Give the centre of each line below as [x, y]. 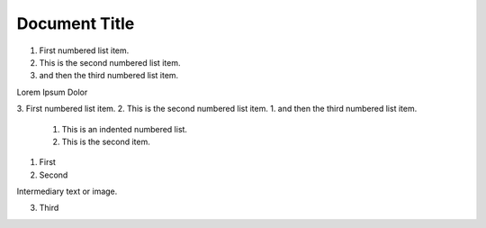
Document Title [76, 23]
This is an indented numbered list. [125, 129]
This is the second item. [106, 141]
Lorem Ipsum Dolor [52, 92]
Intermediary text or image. [67, 192]
